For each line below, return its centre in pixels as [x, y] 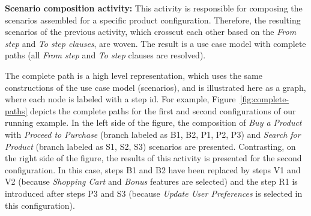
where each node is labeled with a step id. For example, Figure [120, 99]
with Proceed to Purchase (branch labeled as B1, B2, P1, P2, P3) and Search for [153, 134]
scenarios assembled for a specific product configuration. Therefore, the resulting [153, 20]
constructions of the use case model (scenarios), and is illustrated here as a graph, [155, 87]
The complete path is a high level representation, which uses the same [134, 75]
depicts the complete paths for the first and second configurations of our [163, 110]
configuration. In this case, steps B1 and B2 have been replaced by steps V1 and [153, 169]
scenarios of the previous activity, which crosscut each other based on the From [151, 32]
